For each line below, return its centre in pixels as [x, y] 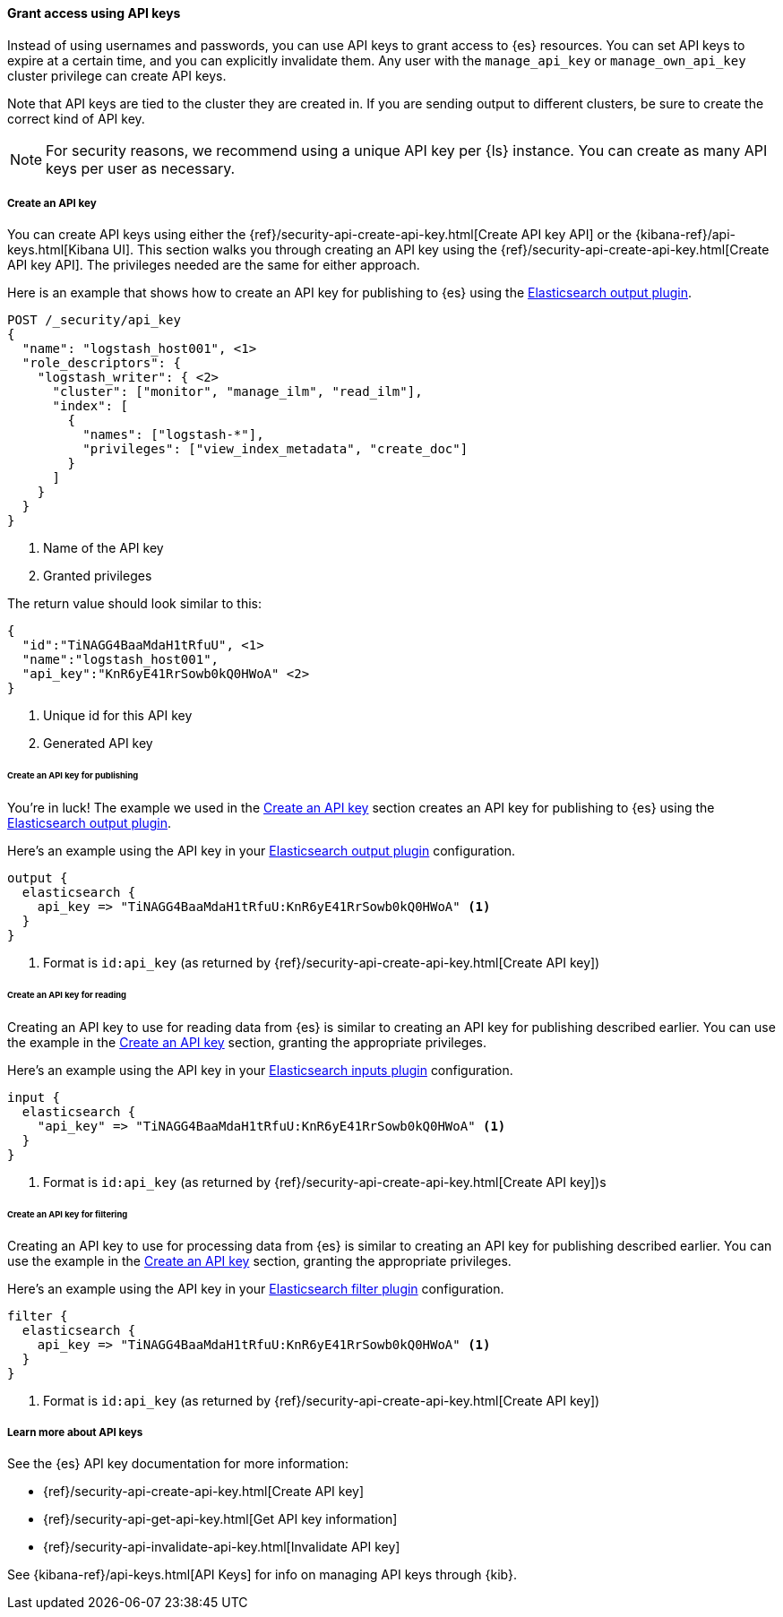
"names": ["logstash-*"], [173, 435]
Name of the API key [103, 548]
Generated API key [98, 744]
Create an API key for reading [67, 994]
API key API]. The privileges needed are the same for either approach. [214, 265]
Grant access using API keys [94, 13]
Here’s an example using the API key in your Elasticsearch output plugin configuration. [262, 851]
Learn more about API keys [75, 1432]
